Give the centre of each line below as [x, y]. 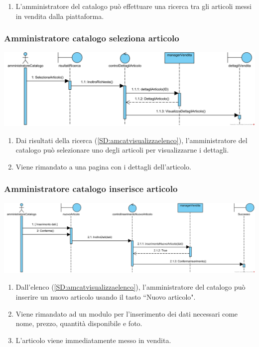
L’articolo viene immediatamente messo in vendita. [93, 340]
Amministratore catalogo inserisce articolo [91, 189]
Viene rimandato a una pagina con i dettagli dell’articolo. [103, 166]
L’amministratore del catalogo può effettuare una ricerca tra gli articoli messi [133, 6]
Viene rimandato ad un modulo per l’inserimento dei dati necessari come [127, 313]
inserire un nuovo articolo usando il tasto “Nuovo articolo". [106, 297]
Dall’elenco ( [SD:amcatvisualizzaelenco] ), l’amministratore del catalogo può [130, 287]
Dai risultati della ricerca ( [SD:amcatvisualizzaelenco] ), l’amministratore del [131, 140]
